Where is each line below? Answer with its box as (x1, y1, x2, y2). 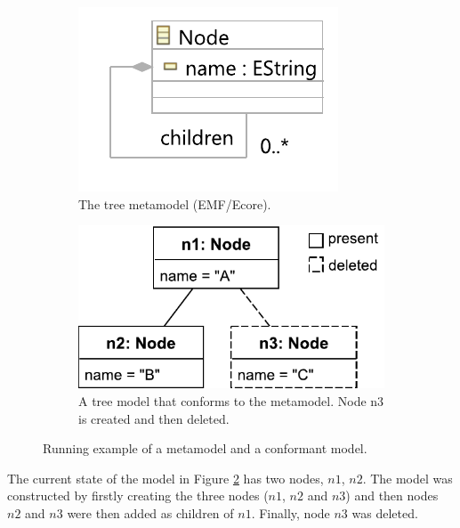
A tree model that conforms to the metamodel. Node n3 (78, 391, 384, 410)
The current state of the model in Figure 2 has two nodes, (7, 468, 324, 487)
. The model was (362, 468, 453, 487)
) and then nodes (345, 486, 439, 505)
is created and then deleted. (78, 409, 230, 427)
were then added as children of (67, 503, 234, 522)
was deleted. (351, 503, 418, 522)
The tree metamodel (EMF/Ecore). (78, 194, 271, 213)
